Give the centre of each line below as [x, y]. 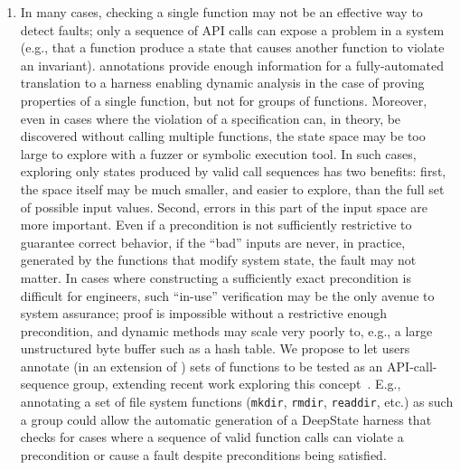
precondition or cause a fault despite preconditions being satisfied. [203, 454]
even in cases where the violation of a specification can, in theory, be [211, 118]
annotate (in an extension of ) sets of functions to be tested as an [202, 366]
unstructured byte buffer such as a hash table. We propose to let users [215, 348]
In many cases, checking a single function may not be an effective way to [221, 12]
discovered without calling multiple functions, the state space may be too [223, 136]
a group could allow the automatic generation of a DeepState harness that [226, 419]
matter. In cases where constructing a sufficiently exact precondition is [216, 277]
